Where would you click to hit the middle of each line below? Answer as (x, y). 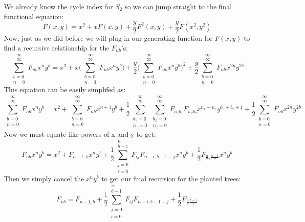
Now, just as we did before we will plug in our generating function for (108, 38)
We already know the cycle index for (59, 6)
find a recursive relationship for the (57, 47)
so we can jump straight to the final (178, 6)
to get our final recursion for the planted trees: (171, 179)
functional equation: (34, 16)
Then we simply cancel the (44, 179)
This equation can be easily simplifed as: (65, 89)
